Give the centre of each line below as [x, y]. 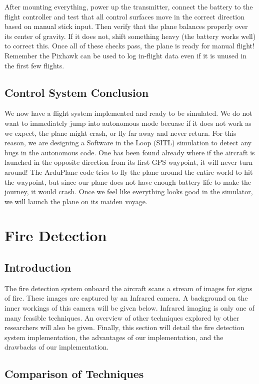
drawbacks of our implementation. [57, 347]
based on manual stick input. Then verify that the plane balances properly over [126, 26]
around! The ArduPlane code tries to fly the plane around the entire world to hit [129, 172]
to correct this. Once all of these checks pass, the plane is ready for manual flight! [129, 46]
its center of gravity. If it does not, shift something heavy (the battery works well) [130, 36]
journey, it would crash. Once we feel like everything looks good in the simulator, [129, 192]
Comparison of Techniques [74, 374]
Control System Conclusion [77, 92]
